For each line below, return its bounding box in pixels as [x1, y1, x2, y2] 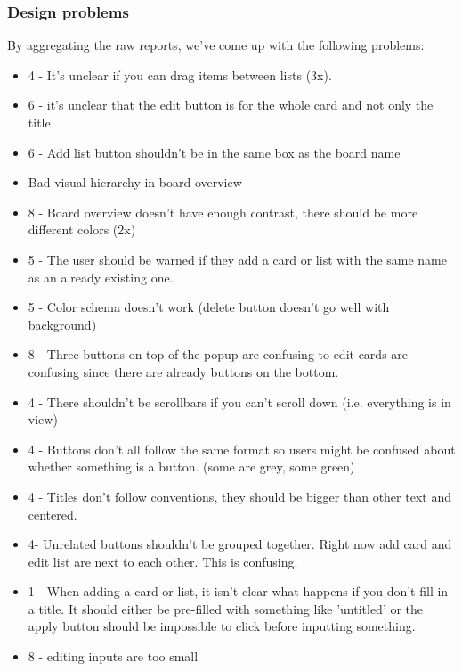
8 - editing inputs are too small [28, 647, 199, 666]
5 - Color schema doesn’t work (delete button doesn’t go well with [28, 298, 390, 316]
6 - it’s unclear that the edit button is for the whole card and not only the [28, 95, 434, 114]
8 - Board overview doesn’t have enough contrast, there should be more [28, 202, 418, 221]
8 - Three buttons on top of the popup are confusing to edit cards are [28, 345, 409, 364]
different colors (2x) [28, 220, 136, 239]
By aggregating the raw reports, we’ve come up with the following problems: [7, 36, 425, 54]
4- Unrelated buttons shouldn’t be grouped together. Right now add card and [28, 535, 452, 553]
